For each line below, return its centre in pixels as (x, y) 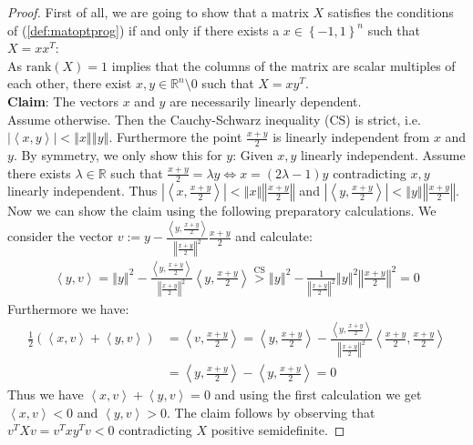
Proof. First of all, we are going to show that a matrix (158, 12)
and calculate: (274, 236)
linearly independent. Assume (383, 154)
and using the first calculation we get (318, 394)
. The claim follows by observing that (271, 412)
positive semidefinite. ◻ (278, 430)
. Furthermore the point (175, 137)
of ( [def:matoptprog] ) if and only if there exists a (144, 30)
